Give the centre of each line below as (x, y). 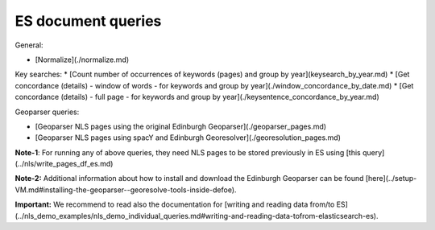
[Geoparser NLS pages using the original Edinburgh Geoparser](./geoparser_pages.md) (180, 126)
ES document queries (88, 21)
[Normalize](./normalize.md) (82, 60)
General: (29, 45)
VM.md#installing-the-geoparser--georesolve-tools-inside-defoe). (126, 190)
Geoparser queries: (47, 112)
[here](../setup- (391, 179)
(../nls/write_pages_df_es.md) (64, 164)
